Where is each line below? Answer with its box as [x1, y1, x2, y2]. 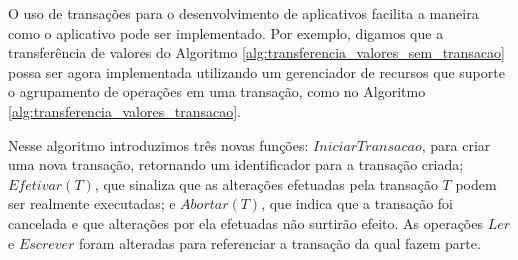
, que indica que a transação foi [261, 193, 454, 214]
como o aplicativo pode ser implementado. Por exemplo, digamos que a [8, 22, 444, 43]
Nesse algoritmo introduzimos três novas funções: [8, 134, 309, 155]
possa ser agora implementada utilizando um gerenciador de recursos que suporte [8, 61, 505, 82]
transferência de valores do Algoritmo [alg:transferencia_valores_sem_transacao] [8, 42, 505, 63]
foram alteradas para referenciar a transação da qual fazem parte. [79, 232, 481, 253]
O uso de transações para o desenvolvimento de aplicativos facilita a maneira [8, 3, 479, 23]
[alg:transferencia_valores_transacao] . [8, 100, 241, 121]
